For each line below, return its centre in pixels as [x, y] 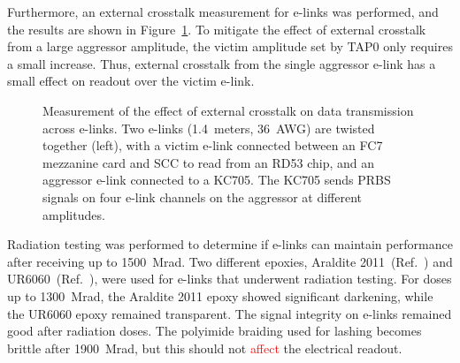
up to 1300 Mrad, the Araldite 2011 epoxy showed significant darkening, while [220, 295]
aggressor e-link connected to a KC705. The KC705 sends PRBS [217, 180]
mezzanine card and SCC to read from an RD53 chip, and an [209, 162]
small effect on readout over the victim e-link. [131, 81]
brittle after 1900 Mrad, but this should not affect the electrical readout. [205, 348]
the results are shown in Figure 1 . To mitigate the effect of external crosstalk [217, 29]
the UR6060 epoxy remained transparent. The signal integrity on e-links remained [230, 313]
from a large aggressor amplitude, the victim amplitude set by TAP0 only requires [230, 46]
